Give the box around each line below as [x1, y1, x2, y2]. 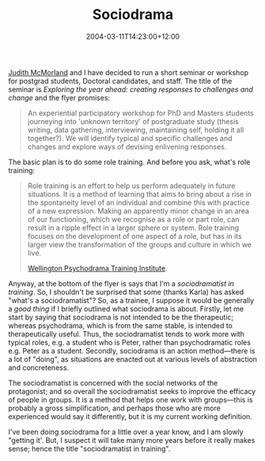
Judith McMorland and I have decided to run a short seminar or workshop [8, 67, 249, 77]
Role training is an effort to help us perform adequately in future [27, 180, 236, 191]
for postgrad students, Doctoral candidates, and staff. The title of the [8, 76, 233, 85]
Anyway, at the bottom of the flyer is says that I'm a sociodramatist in [8, 278, 235, 288]
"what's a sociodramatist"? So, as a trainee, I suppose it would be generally [8, 295, 255, 305]
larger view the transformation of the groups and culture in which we [27, 240, 252, 249]
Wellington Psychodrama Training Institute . [27, 263, 168, 273]
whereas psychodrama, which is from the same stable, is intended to [8, 320, 233, 330]
